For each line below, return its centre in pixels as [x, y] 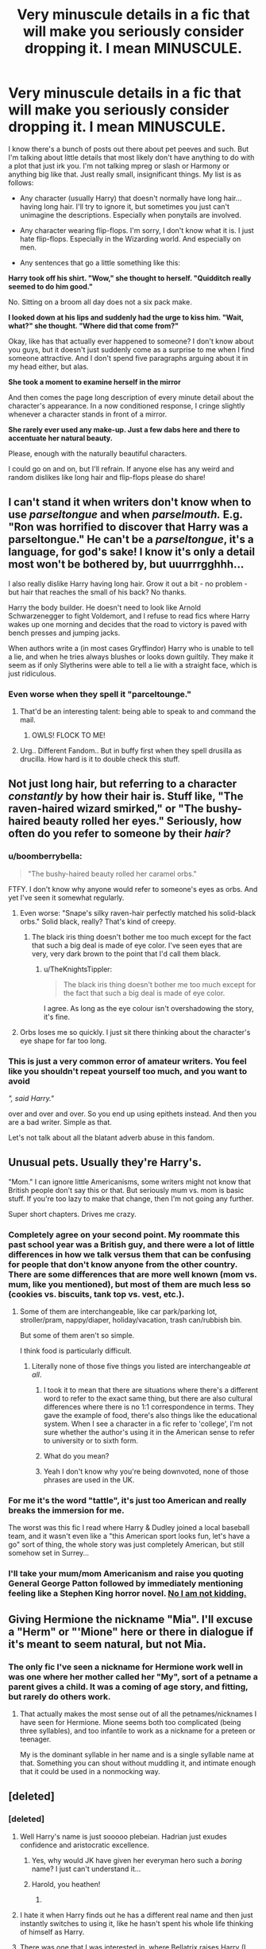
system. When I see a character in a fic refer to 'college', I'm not [148, 1424]
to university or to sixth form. [91, 1441]
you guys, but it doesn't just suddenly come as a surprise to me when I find [131, 349]
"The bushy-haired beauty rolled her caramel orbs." [112, 874]
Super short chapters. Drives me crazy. [72, 1214]
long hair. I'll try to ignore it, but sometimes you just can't [137, 206]
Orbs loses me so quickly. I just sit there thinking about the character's [135, 1032]
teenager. [35, 1739]
